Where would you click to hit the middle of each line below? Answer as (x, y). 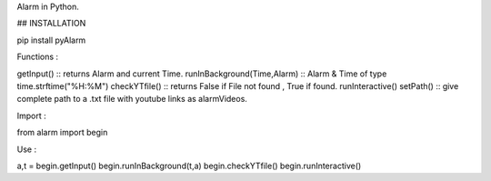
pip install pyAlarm (51, 40)
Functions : (38, 57)
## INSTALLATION (51, 24)
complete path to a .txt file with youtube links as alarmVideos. (132, 99)
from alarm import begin (62, 133)
